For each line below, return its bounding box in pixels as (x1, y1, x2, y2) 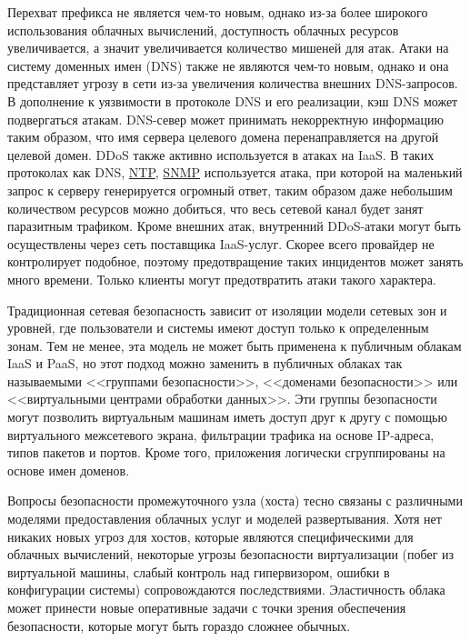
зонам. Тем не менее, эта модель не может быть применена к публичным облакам (7, 336, 462, 355)
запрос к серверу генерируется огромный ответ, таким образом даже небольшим (7, 180, 453, 199)
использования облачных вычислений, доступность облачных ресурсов (7, 20, 399, 39)
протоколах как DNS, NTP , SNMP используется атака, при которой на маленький (7, 163, 463, 182)
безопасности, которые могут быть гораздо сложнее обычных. (7, 616, 351, 635)
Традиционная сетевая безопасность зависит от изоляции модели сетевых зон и (7, 300, 447, 319)
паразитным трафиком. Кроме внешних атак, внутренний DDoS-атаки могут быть (7, 216, 461, 235)
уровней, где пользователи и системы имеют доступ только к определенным (7, 318, 429, 337)
